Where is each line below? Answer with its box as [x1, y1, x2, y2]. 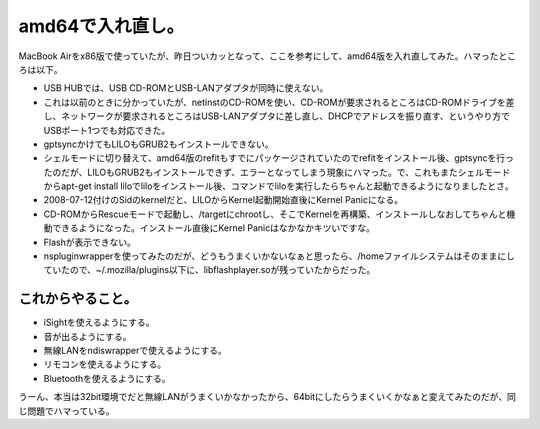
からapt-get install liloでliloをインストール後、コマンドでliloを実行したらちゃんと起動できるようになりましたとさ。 [43, 180, 514, 192]
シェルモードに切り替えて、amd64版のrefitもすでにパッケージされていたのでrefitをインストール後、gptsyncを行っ [43, 152, 515, 164]
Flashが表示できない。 [43, 236, 137, 248]
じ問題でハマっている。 [18, 405, 115, 417]
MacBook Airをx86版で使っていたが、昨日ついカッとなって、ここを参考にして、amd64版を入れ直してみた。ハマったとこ [18, 50, 517, 62]
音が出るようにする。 [43, 330, 132, 342]
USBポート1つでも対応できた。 [43, 124, 171, 136]
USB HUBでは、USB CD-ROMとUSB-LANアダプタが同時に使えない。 [43, 82, 329, 94]
